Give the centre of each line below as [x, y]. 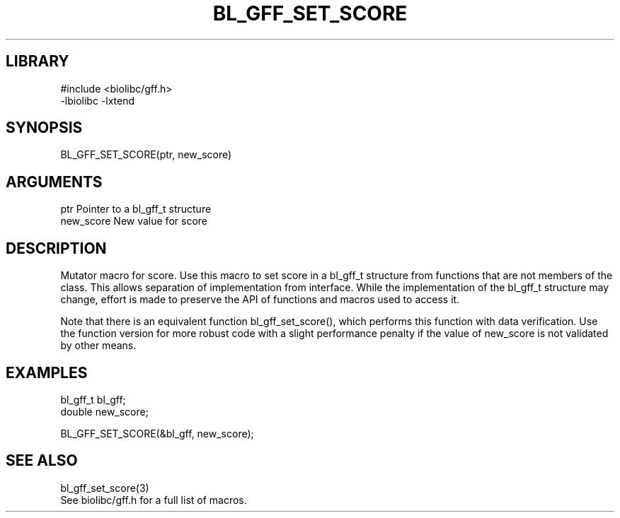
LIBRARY [38, 61]
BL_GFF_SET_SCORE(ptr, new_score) [146, 155]
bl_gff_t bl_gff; [93, 399]
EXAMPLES [47, 372]
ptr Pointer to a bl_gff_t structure [136, 209]
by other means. [98, 346]
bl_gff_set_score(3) [105, 488]
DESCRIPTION [56, 248]
